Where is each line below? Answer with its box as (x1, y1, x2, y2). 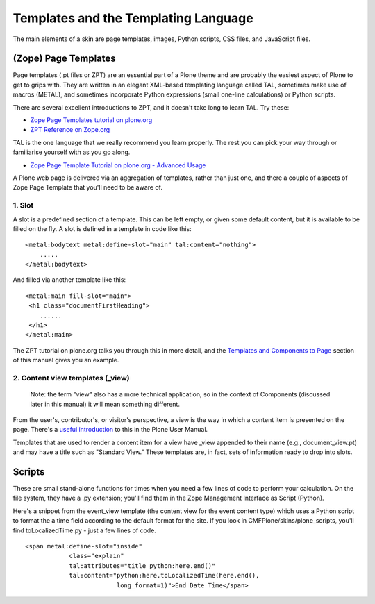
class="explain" (69, 552, 124, 560)
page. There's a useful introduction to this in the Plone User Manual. (12, 426, 208, 434)
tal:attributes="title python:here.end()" (69, 562, 216, 569)
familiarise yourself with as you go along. (12, 148, 131, 156)
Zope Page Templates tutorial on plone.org (30, 116, 153, 124)
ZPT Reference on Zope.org (30, 126, 110, 134)
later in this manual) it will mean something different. (30, 400, 181, 408)
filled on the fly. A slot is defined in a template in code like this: (12, 224, 192, 233)
